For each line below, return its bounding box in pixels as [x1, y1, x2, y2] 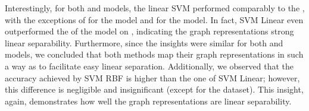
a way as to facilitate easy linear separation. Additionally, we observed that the [5, 59, 294, 72]
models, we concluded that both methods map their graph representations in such [5, 48, 304, 61]
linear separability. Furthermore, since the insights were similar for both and [5, 36, 283, 49]
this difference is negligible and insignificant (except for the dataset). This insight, [5, 83, 304, 96]
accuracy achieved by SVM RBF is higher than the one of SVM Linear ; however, [5, 71, 300, 84]
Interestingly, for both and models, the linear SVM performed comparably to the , [5, 2, 305, 14]
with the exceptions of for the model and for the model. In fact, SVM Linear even [5, 13, 304, 26]
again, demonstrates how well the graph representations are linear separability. [5, 94, 292, 107]
